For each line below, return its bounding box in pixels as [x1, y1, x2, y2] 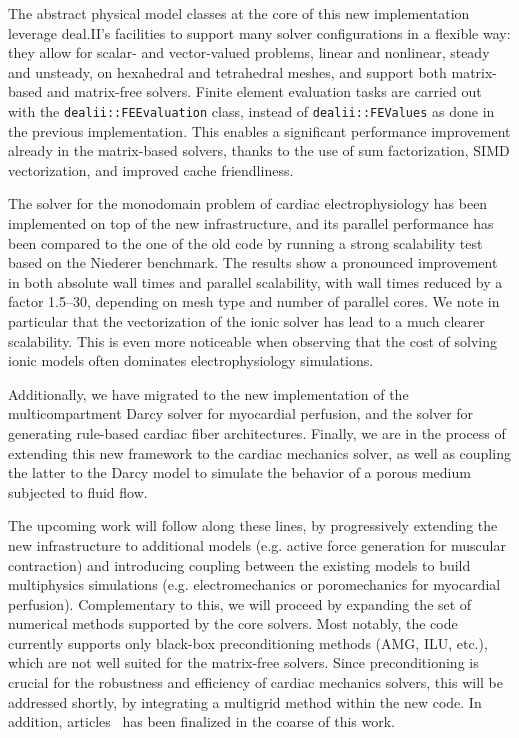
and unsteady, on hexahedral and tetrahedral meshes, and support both [8, 61, 447, 82]
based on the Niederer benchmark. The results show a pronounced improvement [8, 252, 498, 273]
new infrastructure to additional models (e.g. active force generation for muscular [8, 534, 506, 555]
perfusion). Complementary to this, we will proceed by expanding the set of [8, 593, 472, 614]
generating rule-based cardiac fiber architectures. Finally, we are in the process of [8, 422, 506, 443]
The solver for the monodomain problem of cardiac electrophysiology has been [8, 193, 488, 214]
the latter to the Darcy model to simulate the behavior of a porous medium [8, 462, 471, 483]
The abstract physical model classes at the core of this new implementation [8, 3, 470, 23]
